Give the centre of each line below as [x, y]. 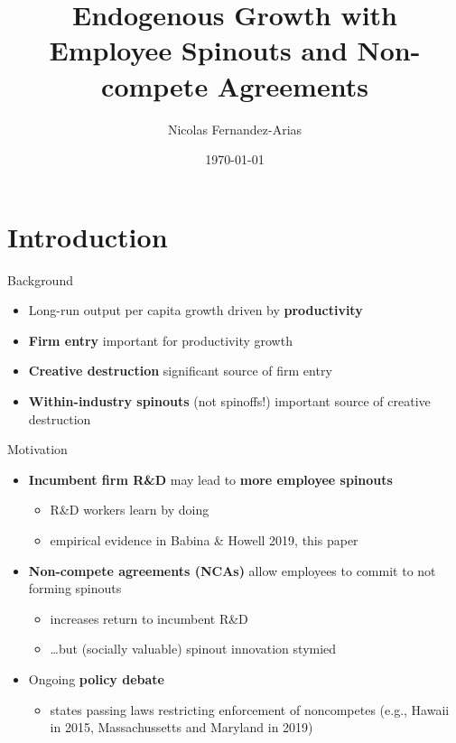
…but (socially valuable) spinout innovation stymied [193, 649]
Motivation [37, 449]
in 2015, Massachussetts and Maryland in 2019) [181, 727]
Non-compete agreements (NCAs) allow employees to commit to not [232, 570]
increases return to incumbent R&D [149, 618]
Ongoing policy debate [96, 678]
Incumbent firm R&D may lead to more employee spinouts [210, 479]
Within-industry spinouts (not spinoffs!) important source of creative [229, 401]
